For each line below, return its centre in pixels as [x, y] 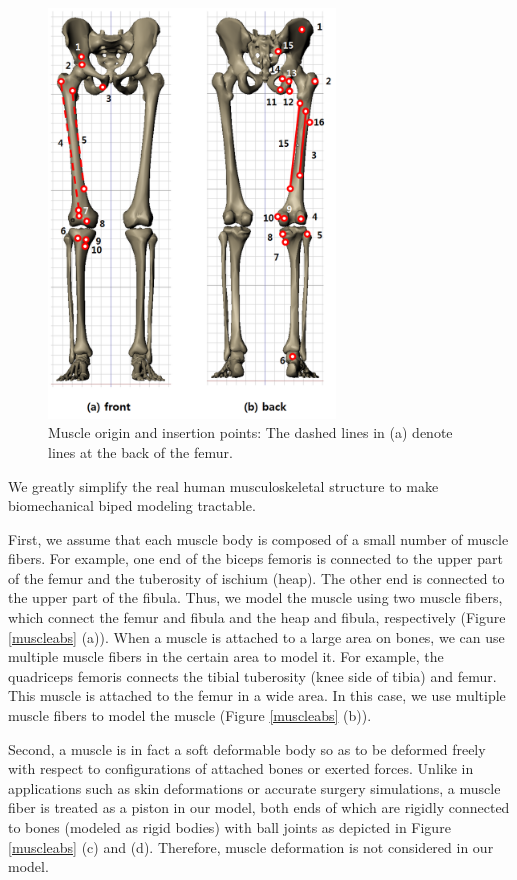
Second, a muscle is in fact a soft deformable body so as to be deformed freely [247, 748]
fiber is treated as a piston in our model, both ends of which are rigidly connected [259, 807]
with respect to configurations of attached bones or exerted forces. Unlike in [241, 768]
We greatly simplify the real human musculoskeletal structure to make [223, 485]
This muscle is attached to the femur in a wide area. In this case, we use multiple [257, 695]
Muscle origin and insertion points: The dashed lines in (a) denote [250, 432]
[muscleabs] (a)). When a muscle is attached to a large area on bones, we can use [256, 636]
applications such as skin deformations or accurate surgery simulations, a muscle [254, 787]
